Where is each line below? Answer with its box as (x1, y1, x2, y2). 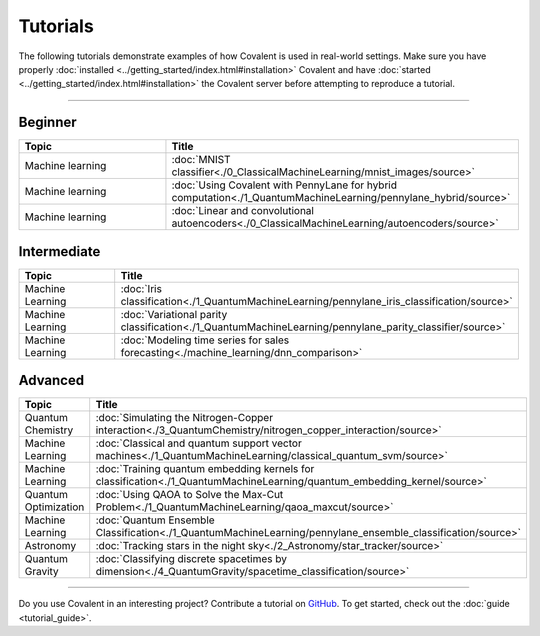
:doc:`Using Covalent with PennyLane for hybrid (171, 178, 397, 192)
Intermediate (18, 243, 101, 260)
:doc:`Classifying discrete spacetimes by (95, 552, 287, 566)
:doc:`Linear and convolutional (171, 204, 315, 218)
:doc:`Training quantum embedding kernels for (95, 462, 315, 476)
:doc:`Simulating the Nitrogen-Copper (95, 411, 274, 425)
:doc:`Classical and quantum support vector (95, 436, 302, 450)
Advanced (18, 372, 85, 389)
